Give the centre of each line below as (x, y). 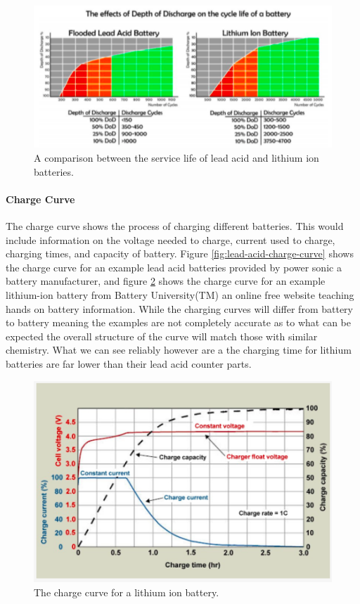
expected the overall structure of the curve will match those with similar (162, 336)
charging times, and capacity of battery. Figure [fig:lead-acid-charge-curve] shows (180, 253)
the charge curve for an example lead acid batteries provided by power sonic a (174, 267)
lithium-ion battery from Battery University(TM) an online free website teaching (180, 294)
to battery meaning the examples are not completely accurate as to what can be (178, 322)
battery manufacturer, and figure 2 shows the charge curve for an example (166, 281)
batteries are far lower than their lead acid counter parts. (129, 363)
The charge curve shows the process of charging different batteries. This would (175, 225)
